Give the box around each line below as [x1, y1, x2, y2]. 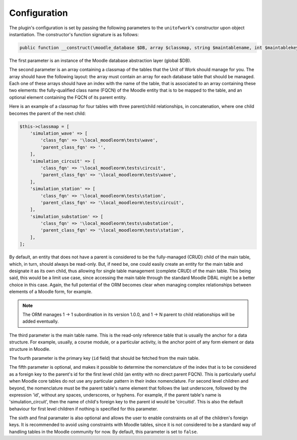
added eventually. [22, 318, 59, 324]
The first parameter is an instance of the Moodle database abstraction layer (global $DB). [9, 57, 192, 63]
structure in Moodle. [9, 346, 50, 352]
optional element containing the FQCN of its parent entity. [9, 94, 127, 100]
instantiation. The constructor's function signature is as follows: [9, 31, 139, 37]
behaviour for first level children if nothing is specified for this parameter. [9, 406, 158, 412]
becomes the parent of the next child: [9, 110, 86, 116]
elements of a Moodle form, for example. [9, 289, 93, 294]
